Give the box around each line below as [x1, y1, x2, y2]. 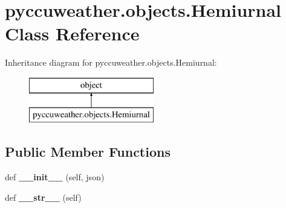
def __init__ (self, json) [5, 171, 105, 183]
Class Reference [5, 21, 140, 46]
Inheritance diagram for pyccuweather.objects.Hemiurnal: [5, 56, 217, 69]
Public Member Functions [5, 142, 171, 161]
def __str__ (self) [5, 191, 82, 203]
